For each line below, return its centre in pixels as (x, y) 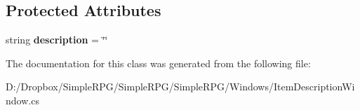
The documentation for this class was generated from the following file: (158, 63)
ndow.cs (22, 100)
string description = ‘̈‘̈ (57, 40)
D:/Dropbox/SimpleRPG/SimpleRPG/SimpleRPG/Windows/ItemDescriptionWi (180, 87)
